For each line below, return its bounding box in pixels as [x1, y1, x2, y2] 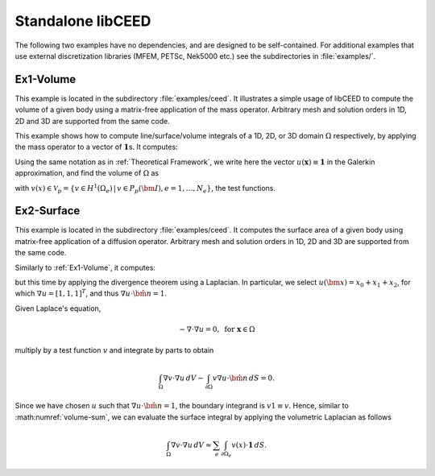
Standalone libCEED [14, 12, 151, 30]
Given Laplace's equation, [14, 303, 101, 313]
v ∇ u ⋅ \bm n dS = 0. [212, 373, 275, 383]
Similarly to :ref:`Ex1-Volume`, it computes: [14, 263, 156, 272]
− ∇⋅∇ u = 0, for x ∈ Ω [179, 325, 255, 334]
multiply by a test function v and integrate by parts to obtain [14, 346, 214, 355]
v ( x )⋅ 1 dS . [230, 440, 267, 449]
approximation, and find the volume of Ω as [14, 168, 159, 178]
